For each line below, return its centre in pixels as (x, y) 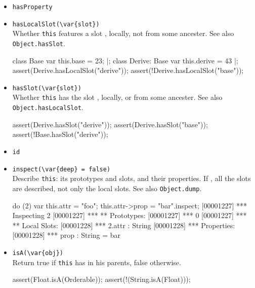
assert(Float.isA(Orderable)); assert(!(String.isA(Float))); (101, 279)
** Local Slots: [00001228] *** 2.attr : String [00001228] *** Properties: (124, 225)
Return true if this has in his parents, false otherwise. (97, 262)
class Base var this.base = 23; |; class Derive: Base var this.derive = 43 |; (125, 60)
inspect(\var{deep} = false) (61, 169)
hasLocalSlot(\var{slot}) (56, 24)
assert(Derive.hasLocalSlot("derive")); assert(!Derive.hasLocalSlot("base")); (128, 70)
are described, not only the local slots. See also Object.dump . (107, 188)
